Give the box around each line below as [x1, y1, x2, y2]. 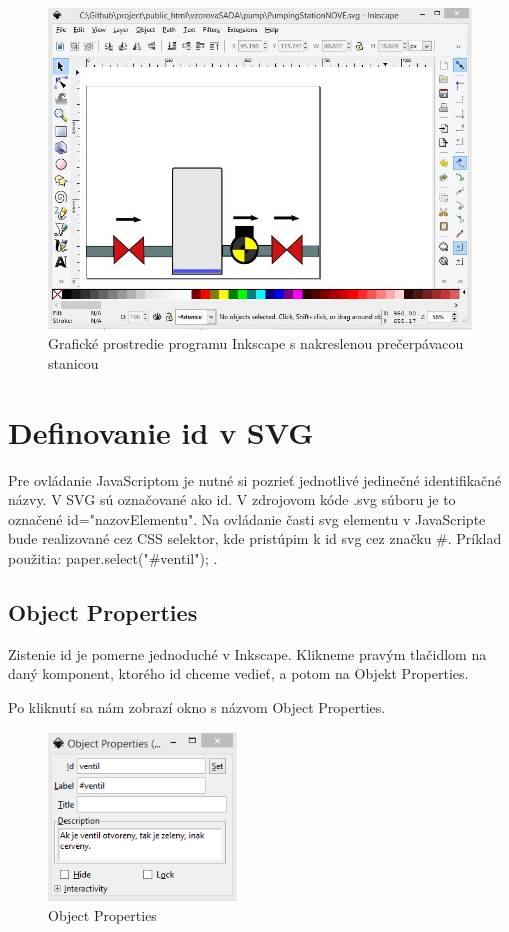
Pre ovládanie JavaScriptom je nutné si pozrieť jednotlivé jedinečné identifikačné [8, 469, 502, 490]
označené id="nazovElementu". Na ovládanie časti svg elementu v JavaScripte [8, 508, 486, 529]
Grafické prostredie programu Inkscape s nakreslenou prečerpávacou [48, 333, 464, 354]
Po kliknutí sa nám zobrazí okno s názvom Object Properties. [8, 697, 386, 718]
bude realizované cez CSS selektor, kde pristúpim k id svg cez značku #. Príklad [8, 528, 502, 549]
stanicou [48, 352, 99, 373]
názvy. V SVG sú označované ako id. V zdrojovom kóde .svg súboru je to [8, 489, 456, 510]
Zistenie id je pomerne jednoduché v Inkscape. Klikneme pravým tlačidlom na [8, 643, 487, 664]
